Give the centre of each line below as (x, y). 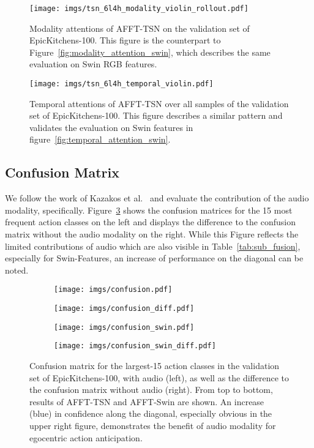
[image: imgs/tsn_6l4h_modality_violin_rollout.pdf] (139, 9)
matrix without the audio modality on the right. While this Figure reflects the (152, 234)
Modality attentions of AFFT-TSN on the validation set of (140, 28)
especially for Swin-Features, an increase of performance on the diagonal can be (154, 258)
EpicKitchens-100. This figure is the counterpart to (125, 40)
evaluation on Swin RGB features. (93, 64)
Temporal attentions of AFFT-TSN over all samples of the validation (159, 103)
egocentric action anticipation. (86, 437)
